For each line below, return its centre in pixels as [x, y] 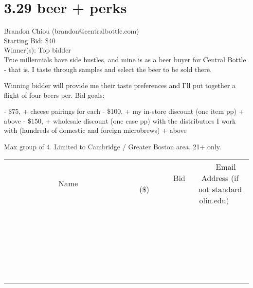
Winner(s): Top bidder [37, 50]
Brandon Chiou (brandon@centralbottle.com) [72, 31]
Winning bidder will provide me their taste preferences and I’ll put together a [120, 85]
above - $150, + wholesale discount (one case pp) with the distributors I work [120, 120]
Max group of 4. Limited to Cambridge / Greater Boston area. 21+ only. [113, 147]
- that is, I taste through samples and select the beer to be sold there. [108, 69]
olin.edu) [214, 200]
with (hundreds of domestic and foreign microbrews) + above [95, 130]
